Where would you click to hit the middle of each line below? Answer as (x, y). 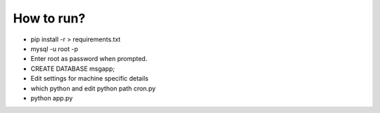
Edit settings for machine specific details (90, 79)
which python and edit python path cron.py (93, 88)
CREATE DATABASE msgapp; (73, 68)
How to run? (49, 18)
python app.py (52, 98)
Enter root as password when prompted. (89, 59)
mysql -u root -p (55, 48)
